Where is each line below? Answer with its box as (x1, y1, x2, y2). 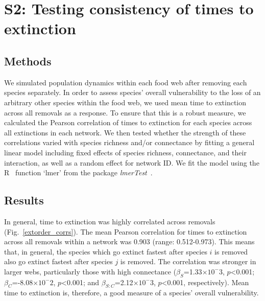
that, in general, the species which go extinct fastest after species (4, 246, 207, 257)
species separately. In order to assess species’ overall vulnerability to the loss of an (4, 87, 261, 98)
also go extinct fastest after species (4, 256, 113, 267)
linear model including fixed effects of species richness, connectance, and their (4, 147, 247, 157)
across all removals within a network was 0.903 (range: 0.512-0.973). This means (4, 236, 255, 247)
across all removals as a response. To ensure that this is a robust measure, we (4, 107, 246, 118)
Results (4, 192, 44, 208)
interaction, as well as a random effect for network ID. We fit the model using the (4, 157, 259, 168)
